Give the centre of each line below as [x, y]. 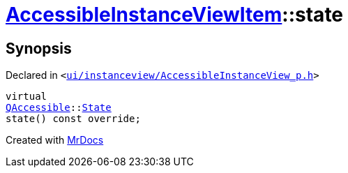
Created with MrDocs [55, 140]
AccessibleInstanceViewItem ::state [175, 15]
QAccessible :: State [59, 108]
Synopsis [39, 48]
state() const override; [73, 119]
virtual [27, 97]
